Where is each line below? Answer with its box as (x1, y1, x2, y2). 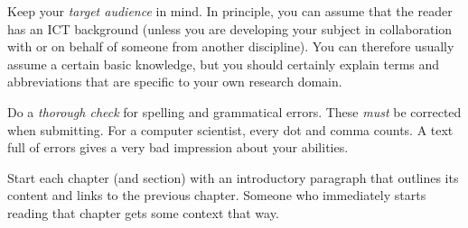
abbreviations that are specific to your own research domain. (7, 72, 342, 91)
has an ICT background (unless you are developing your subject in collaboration (7, 19, 453, 38)
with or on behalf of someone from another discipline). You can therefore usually (7, 37, 454, 56)
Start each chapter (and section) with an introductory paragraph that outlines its (7, 168, 459, 187)
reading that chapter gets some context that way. (7, 203, 279, 222)
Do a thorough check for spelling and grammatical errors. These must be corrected (7, 102, 462, 121)
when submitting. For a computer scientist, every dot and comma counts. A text (7, 120, 454, 139)
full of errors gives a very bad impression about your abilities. (7, 138, 349, 157)
